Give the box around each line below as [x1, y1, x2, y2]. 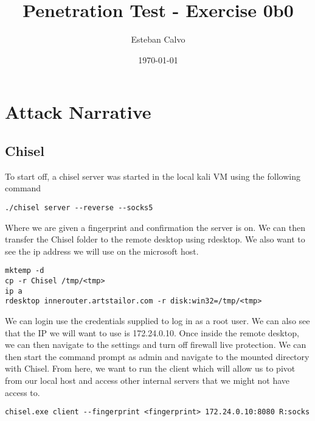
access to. [5, 386, 40, 398]
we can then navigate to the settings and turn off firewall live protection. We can [5, 338, 306, 351]
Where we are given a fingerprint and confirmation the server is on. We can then [5, 221, 305, 233]
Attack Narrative [5, 99, 151, 124]
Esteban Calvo [131, 33, 185, 46]
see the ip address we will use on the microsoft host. [5, 244, 199, 257]
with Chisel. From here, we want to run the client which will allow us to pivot [5, 362, 296, 375]
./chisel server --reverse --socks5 [5, 203, 153, 212]
